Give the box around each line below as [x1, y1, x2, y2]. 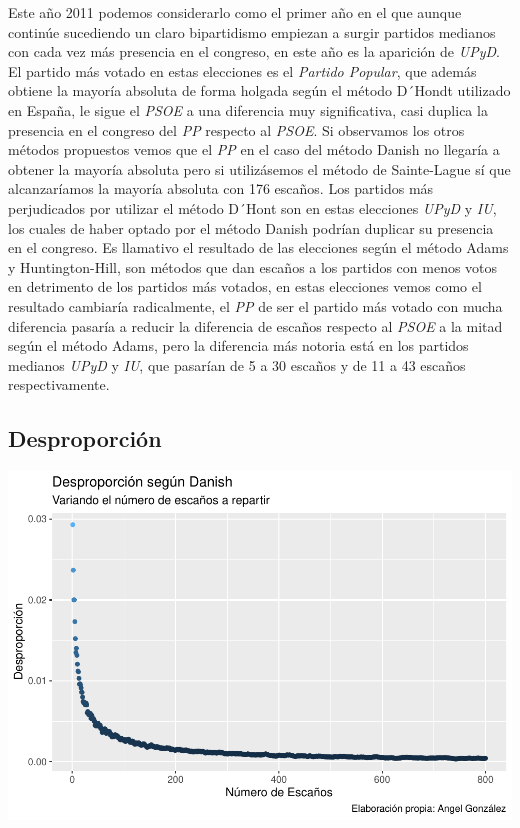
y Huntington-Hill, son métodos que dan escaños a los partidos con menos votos [8, 256, 498, 277]
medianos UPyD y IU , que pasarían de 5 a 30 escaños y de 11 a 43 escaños [8, 354, 466, 375]
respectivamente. [8, 374, 110, 395]
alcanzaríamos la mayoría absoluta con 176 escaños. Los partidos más [8, 178, 434, 199]
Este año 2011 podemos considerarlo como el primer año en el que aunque [8, 2, 462, 22]
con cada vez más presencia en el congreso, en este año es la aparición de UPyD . [8, 41, 500, 62]
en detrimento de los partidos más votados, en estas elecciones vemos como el [8, 276, 482, 297]
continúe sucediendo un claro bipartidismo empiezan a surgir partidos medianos [8, 21, 496, 42]
